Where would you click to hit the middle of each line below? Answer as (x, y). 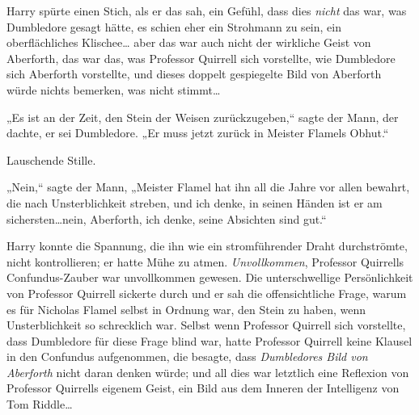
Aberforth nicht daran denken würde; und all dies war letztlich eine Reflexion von (208, 372)
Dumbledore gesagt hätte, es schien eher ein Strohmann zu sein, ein (174, 26)
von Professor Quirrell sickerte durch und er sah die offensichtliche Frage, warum (207, 293)
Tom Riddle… (40, 404)
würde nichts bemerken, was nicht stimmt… (114, 89)
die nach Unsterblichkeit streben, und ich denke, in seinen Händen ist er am (195, 202)
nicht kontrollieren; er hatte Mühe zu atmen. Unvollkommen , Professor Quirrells (205, 261)
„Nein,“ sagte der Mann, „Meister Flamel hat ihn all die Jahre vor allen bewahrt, (208, 187)
